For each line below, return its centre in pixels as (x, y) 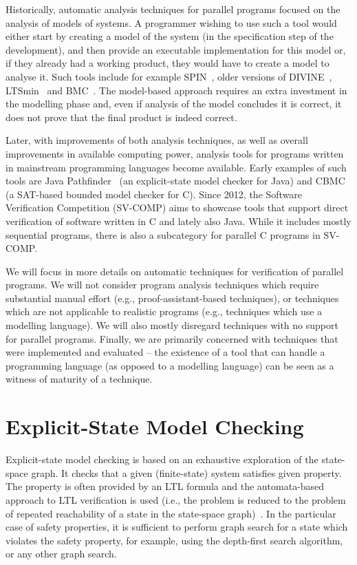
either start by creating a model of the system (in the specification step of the (170, 36)
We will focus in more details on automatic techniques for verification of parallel (175, 271)
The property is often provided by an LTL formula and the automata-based (165, 486)
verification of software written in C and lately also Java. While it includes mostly (178, 221)
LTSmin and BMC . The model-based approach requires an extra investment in (176, 90)
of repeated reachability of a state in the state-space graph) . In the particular (171, 513)
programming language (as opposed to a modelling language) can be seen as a (170, 365)
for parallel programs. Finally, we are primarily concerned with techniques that (172, 338)
